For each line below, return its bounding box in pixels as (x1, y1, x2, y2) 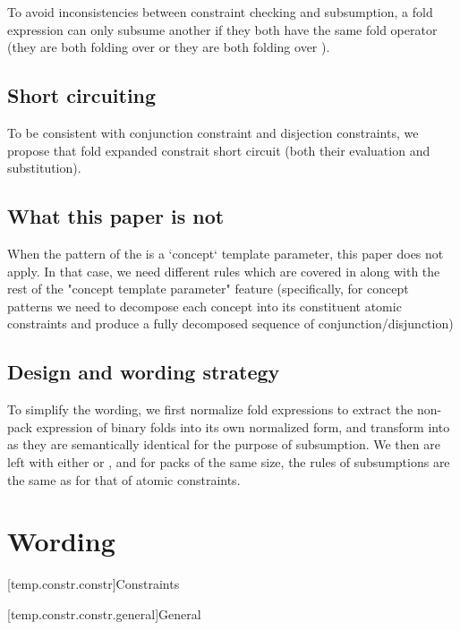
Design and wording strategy (7, 358, 280, 386)
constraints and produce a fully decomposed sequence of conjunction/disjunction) (7, 314, 454, 333)
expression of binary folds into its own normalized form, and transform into (36, 417, 450, 436)
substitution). (7, 158, 81, 177)
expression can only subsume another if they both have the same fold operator (7, 20, 438, 38)
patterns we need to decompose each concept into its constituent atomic (7, 296, 402, 315)
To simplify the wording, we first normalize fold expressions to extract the (7, 400, 413, 419)
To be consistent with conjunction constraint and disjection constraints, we (7, 123, 419, 141)
